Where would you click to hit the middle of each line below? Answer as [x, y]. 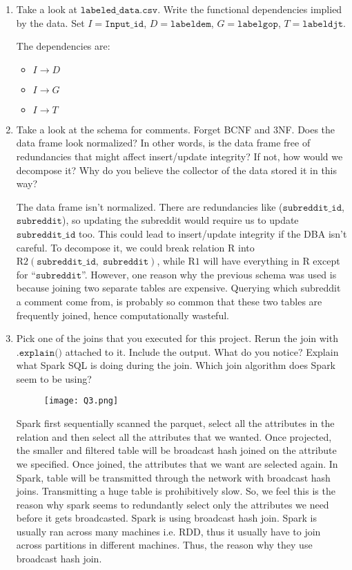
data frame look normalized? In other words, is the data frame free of [163, 143]
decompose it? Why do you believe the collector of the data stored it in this [177, 170]
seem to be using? [54, 378]
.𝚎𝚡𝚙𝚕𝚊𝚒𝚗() [39, 353]
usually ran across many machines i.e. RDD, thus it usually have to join [168, 531]
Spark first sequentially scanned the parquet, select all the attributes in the [175, 423]
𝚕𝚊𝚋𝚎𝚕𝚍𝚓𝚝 [323, 24]
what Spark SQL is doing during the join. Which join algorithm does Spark [176, 365]
